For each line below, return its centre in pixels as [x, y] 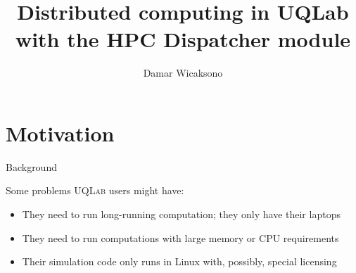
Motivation [60, 133]
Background [31, 166]
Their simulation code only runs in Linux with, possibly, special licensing [179, 261]
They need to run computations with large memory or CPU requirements [180, 237]
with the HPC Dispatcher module [183, 39]
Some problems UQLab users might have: [95, 190]
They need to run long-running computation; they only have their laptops [181, 214]
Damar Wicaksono [183, 73]
